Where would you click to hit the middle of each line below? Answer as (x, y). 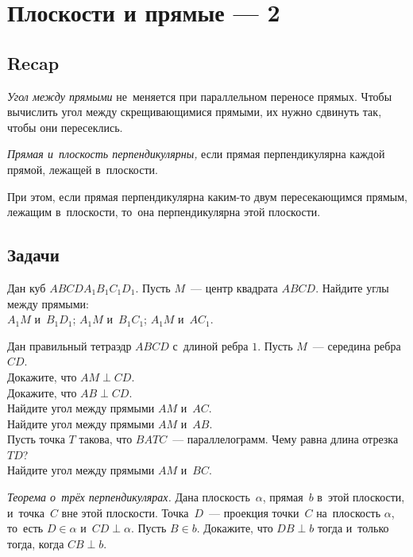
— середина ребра (357, 345)
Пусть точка (36, 439)
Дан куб (27, 287)
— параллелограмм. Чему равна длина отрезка (286, 439)
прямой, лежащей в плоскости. (83, 169)
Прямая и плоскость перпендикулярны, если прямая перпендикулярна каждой (196, 154)
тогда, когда (36, 543)
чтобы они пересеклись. (65, 127)
